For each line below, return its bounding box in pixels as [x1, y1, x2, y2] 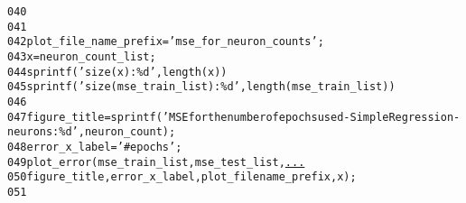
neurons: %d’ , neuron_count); [7, 125, 176, 139]
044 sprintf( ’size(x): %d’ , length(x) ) [7, 65, 228, 78]
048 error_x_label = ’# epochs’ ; [7, 140, 182, 153]
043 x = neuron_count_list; [7, 50, 156, 63]
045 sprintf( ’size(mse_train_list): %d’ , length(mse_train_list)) [7, 80, 396, 94]
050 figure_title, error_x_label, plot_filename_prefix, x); [7, 171, 357, 184]
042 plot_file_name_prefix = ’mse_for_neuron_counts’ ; [7, 35, 324, 49]
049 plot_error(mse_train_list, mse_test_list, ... [7, 155, 305, 169]
